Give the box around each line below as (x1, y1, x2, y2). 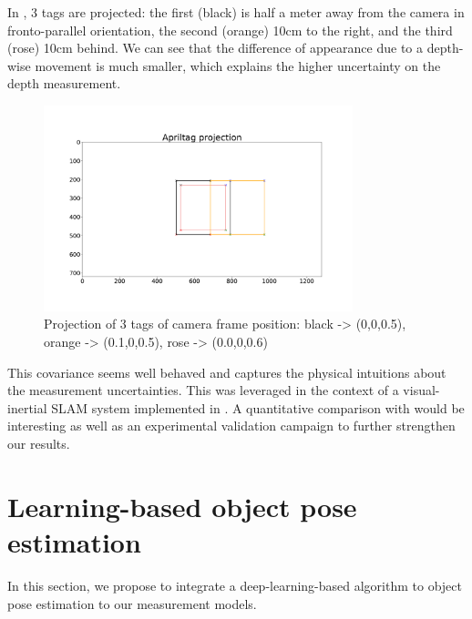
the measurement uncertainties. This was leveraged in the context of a (7, 381, 399, 400)
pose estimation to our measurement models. (7, 594, 257, 613)
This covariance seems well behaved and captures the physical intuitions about (7, 362, 446, 381)
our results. (7, 434, 70, 453)
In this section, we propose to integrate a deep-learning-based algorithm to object (7, 575, 462, 594)
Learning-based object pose (7, 487, 357, 524)
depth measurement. (7, 74, 121, 93)
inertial (7, 398, 47, 417)
